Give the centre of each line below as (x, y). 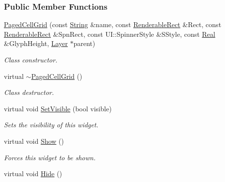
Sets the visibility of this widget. (51, 125)
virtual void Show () (34, 141)
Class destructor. (29, 92)
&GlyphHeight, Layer (36, 43)
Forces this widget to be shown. (50, 157)
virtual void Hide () (33, 174)
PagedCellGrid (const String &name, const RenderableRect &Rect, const (113, 24)
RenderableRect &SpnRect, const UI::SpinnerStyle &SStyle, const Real (110, 34)
